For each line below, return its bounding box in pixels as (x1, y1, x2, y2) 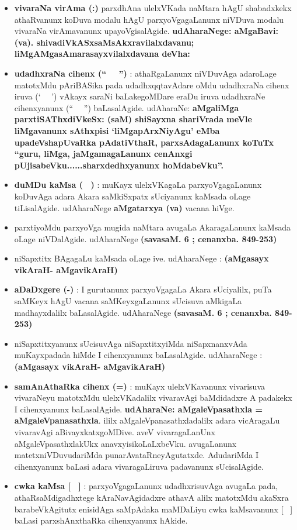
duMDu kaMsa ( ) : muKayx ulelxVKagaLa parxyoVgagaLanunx (14, 178, 262, 191)
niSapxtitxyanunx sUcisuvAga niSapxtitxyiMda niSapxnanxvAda (14, 337, 247, 349)
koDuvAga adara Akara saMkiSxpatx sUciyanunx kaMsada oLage (14, 190, 251, 202)
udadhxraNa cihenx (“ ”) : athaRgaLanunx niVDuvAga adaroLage (14, 67, 277, 79)
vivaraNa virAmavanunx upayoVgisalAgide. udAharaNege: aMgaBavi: (14, 25, 279, 37)
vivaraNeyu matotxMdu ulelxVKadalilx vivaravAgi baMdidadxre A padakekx (14, 391, 292, 404)
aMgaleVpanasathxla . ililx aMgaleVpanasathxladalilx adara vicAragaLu (14, 414, 280, 426)
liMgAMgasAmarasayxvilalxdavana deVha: (14, 47, 190, 60)
